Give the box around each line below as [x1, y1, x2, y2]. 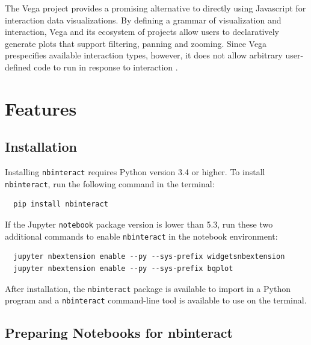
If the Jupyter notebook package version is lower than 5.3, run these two [5, 218, 273, 231]
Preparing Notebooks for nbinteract [5, 323, 233, 342]
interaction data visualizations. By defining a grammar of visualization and [5, 13, 282, 26]
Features [5, 96, 77, 120]
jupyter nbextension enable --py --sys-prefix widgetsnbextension [13, 252, 285, 261]
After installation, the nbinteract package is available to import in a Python [5, 282, 291, 294]
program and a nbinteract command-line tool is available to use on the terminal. [5, 294, 307, 306]
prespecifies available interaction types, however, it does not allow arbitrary [5, 49, 283, 61]
